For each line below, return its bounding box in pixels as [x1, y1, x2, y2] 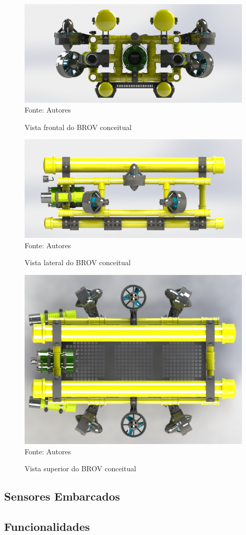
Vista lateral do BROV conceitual [25, 257, 131, 268]
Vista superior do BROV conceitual [25, 463, 136, 474]
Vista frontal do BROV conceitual [25, 121, 132, 132]
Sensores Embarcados [4, 488, 120, 504]
